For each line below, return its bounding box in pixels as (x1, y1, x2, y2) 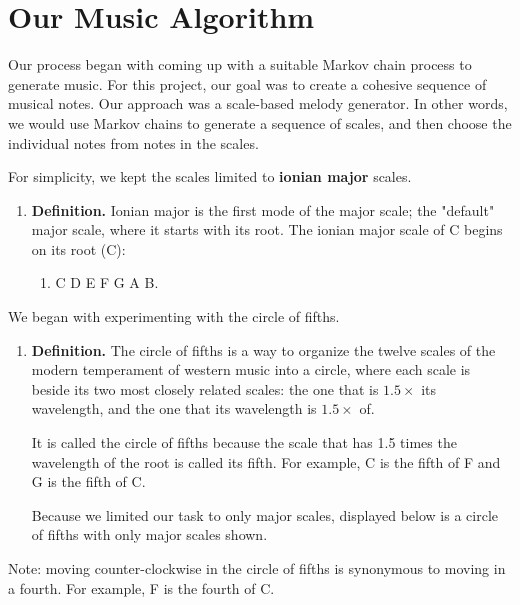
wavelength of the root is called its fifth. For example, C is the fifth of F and (31, 451, 501, 472)
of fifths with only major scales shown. (31, 524, 268, 545)
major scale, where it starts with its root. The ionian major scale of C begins (31, 219, 503, 240)
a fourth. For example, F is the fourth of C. (8, 577, 275, 598)
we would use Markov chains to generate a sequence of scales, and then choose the (8, 112, 512, 133)
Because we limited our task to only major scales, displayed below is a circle (31, 504, 498, 525)
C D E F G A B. (55, 272, 159, 293)
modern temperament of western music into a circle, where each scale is (31, 359, 471, 380)
